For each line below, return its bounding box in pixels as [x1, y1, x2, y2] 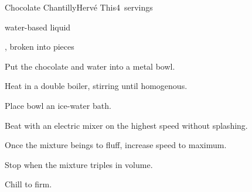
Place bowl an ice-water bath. [5, 99, 111, 111]
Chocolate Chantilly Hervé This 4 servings [5, 1, 153, 13]
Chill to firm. [5, 178, 52, 190]
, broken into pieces [5, 40, 74, 53]
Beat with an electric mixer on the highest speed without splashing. [5, 119, 248, 131]
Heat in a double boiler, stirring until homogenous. [5, 80, 188, 92]
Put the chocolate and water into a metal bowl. [5, 60, 175, 72]
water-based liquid [5, 20, 71, 33]
